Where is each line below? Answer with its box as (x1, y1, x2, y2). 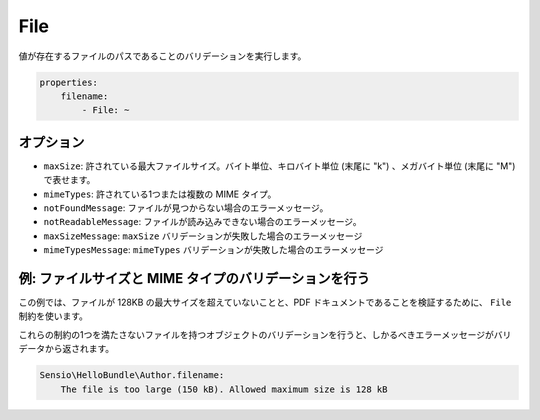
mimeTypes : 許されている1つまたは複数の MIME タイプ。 (43, 188, 277, 200)
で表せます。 (43, 174, 96, 186)
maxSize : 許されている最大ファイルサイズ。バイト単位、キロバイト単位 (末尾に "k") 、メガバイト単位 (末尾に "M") (43, 160, 516, 172)
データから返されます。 (18, 343, 115, 355)
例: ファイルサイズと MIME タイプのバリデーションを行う (18, 270, 370, 287)
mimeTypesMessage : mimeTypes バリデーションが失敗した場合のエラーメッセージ (43, 244, 384, 256)
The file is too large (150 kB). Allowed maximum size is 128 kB (60, 383, 388, 395)
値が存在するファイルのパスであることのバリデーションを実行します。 (18, 50, 307, 62)
